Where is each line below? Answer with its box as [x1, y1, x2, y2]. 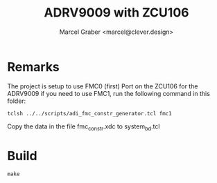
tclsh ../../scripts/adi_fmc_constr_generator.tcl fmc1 [7, 110, 172, 117]
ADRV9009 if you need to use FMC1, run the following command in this [7, 89, 210, 97]
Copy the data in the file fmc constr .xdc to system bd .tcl [7, 122, 160, 132]
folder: [7, 97, 26, 105]
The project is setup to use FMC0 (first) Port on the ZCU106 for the [7, 81, 198, 90]
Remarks [7, 59, 60, 75]
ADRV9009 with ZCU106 [44, 5, 189, 21]
